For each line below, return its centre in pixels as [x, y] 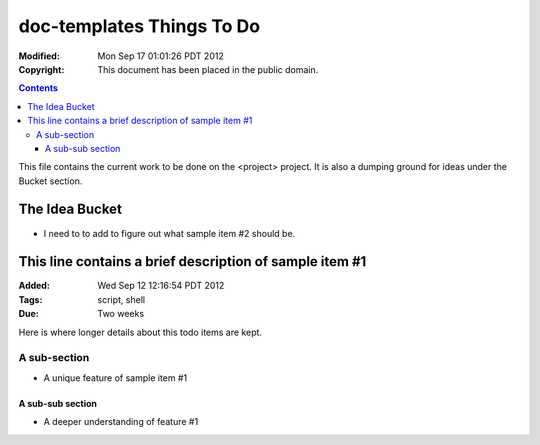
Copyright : [41, 69]
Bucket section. [50, 181]
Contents [38, 88]
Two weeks [121, 314]
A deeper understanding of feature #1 [121, 422]
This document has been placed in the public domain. [208, 69]
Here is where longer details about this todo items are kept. [140, 332]
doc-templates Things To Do [139, 26]
